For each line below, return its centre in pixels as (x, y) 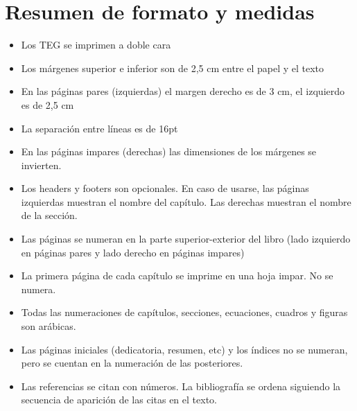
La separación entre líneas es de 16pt (99, 128)
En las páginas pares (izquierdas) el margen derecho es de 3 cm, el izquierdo (183, 91)
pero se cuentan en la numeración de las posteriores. (132, 363)
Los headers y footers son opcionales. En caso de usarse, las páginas (165, 188)
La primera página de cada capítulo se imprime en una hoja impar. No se (177, 276)
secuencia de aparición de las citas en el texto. (119, 400)
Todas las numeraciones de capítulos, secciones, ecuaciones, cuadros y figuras (184, 312)
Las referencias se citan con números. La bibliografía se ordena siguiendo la (181, 386)
